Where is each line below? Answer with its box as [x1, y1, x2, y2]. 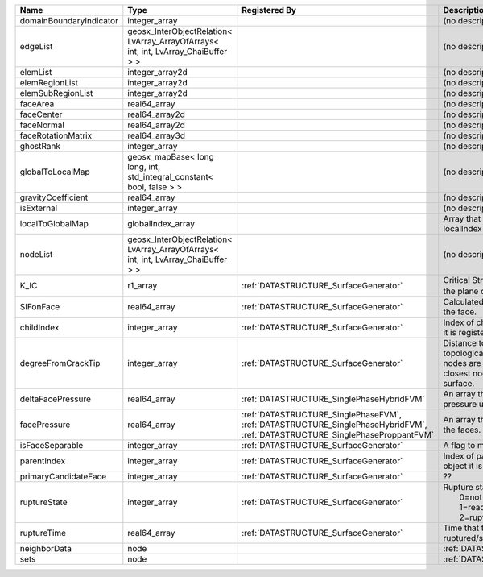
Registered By [242, 5, 297, 15]
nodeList [19, 249, 53, 259]
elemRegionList [19, 77, 79, 88]
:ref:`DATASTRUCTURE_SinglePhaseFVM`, [242, 409, 402, 421]
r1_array [127, 280, 158, 292]
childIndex [19, 322, 60, 334]
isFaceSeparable [19, 440, 84, 451]
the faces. [443, 424, 481, 435]
